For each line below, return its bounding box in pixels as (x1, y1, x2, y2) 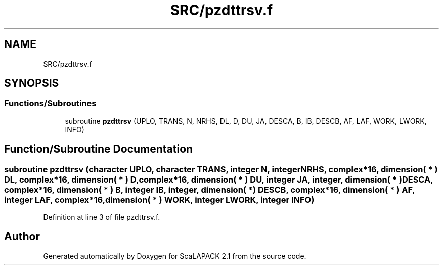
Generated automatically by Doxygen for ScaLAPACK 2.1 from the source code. (43, 251, 306, 260)
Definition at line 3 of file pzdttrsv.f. (43, 213, 160, 222)
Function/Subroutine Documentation (4, 143, 193, 156)
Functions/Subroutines (4, 98, 97, 109)
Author (4, 230, 40, 243)
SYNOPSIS (4, 77, 59, 90)
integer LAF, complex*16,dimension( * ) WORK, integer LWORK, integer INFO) (4, 194, 315, 205)
